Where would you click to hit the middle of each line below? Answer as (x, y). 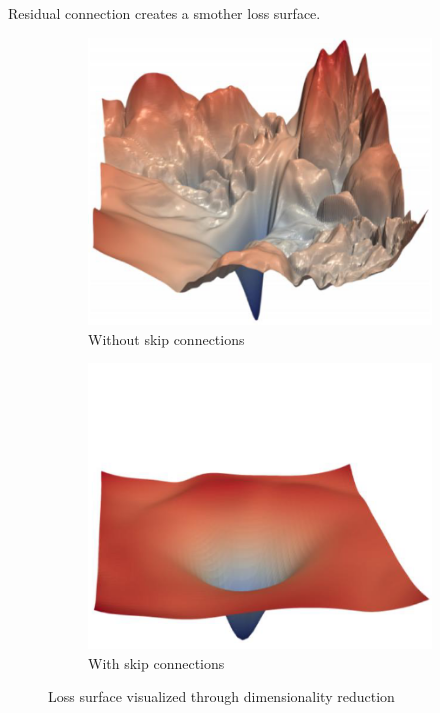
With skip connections (156, 662)
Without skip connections (166, 338)
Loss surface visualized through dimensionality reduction (221, 696)
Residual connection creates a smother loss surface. (164, 13)
